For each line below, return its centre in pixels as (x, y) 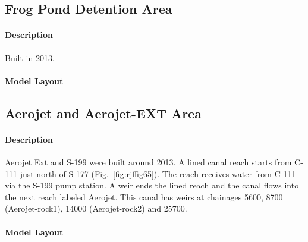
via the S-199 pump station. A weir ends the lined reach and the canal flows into (152, 185)
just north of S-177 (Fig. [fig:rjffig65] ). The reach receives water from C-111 (158, 173)
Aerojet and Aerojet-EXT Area (103, 113)
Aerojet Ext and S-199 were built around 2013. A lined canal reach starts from (148, 161)
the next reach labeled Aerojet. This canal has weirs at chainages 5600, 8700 (144, 197)
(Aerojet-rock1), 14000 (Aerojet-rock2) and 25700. (96, 208)
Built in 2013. (30, 57)
